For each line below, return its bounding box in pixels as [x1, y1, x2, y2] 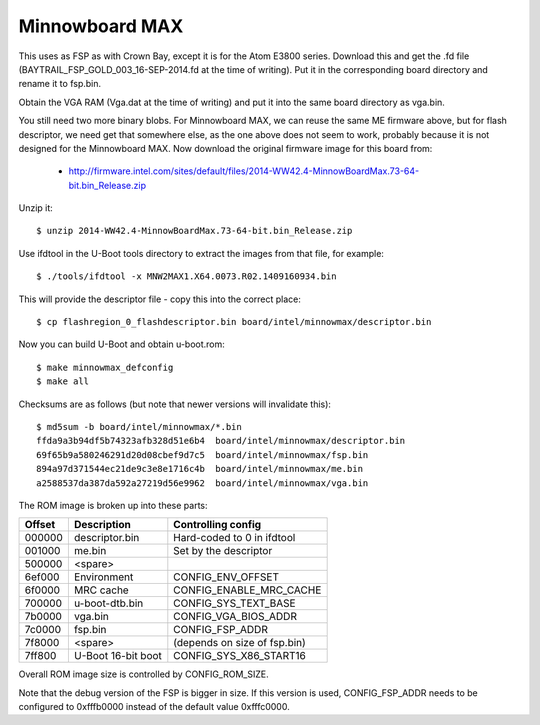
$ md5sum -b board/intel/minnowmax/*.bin [36, 421, 242, 432]
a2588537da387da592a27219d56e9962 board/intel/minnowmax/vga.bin [36, 477, 369, 489]
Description [73, 518, 132, 532]
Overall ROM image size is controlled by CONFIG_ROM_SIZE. [18, 668, 269, 680]
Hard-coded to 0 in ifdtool [173, 531, 296, 545]
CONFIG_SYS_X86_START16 [173, 649, 307, 663]
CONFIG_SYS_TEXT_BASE [173, 596, 296, 610]
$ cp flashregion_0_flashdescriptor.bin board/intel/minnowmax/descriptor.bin [36, 316, 432, 328]
